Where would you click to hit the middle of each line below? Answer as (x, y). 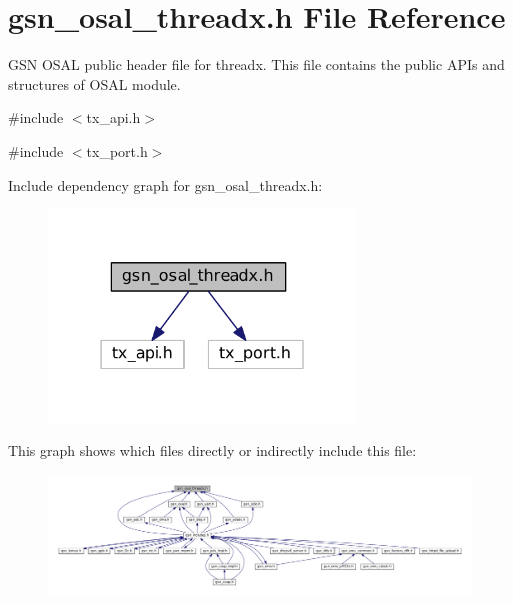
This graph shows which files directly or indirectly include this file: (212, 450)
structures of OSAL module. (94, 83)
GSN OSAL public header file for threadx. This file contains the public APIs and (256, 64)
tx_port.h (117, 150)
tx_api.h (113, 117)
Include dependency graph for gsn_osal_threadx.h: (165, 184)
